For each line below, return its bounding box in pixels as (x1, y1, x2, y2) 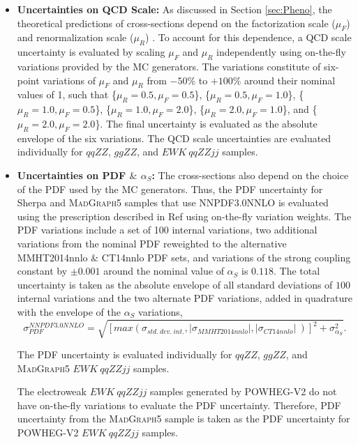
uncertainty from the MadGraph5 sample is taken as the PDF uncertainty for (17, 411, 350, 426)
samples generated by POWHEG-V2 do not (150, 384, 337, 399)
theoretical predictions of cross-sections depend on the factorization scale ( (17, 15, 336, 30)
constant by (17, 263, 68, 278)
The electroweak (17, 384, 87, 399)
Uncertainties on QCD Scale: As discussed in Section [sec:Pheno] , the (17, 2, 332, 16)
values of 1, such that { (17, 87, 117, 102)
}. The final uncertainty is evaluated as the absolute (95, 116, 318, 130)
